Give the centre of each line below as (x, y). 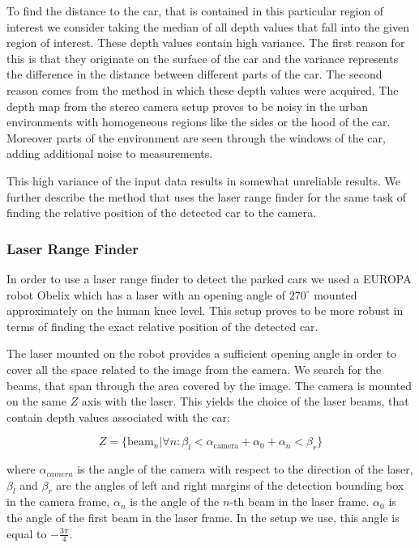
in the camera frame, (58, 501)
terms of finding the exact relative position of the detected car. (162, 326)
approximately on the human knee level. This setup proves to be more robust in (205, 310)
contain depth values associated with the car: (118, 416)
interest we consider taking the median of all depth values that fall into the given (208, 26)
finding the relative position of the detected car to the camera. (162, 212)
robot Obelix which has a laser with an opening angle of (146, 294)
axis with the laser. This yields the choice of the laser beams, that (245, 401)
